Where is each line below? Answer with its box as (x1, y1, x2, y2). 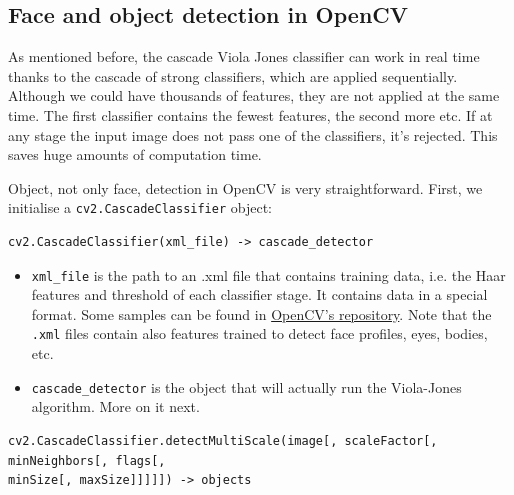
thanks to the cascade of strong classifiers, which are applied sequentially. (8, 65, 458, 86)
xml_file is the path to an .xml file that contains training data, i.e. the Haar (31, 264, 506, 285)
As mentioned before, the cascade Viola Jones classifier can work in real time (8, 46, 480, 67)
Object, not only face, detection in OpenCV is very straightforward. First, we (8, 177, 483, 198)
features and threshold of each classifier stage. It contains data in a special (31, 284, 488, 305)
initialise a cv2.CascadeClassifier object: (8, 197, 272, 218)
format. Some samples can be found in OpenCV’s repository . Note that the (31, 303, 492, 324)
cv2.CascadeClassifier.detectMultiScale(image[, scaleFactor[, (8, 433, 438, 448)
